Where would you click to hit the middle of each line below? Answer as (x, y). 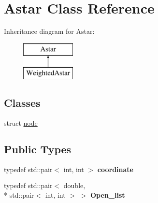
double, (74, 185)
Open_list (108, 195)
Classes (22, 103)
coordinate (115, 169)
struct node (21, 123)
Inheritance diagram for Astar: (49, 31)
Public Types (38, 149)
